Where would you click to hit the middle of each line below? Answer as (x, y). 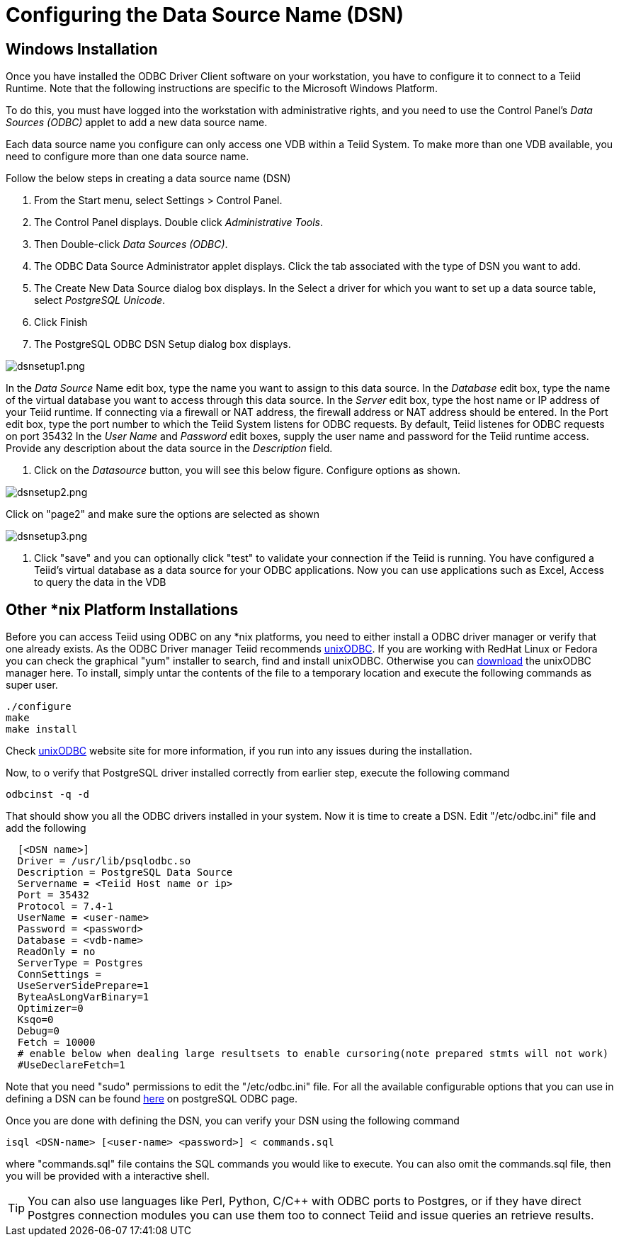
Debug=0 (38, 1031)
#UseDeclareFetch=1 (71, 1065)
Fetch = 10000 (56, 1043)
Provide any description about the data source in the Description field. (169, 448)
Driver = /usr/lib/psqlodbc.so (104, 861)
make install (42, 729)
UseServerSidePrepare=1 (83, 986)
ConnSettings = (59, 975)
